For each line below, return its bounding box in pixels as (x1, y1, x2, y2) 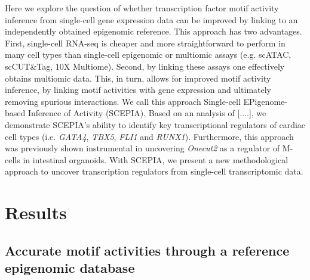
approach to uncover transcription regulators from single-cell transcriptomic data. (5, 165, 303, 178)
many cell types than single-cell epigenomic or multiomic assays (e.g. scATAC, (5, 48, 291, 61)
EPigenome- (243, 95, 287, 107)
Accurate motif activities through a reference (5, 241, 290, 259)
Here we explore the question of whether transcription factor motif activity (5, 2, 279, 14)
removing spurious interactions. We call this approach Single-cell (5, 95, 241, 107)
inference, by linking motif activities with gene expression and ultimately (5, 83, 271, 96)
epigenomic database (5, 259, 135, 277)
